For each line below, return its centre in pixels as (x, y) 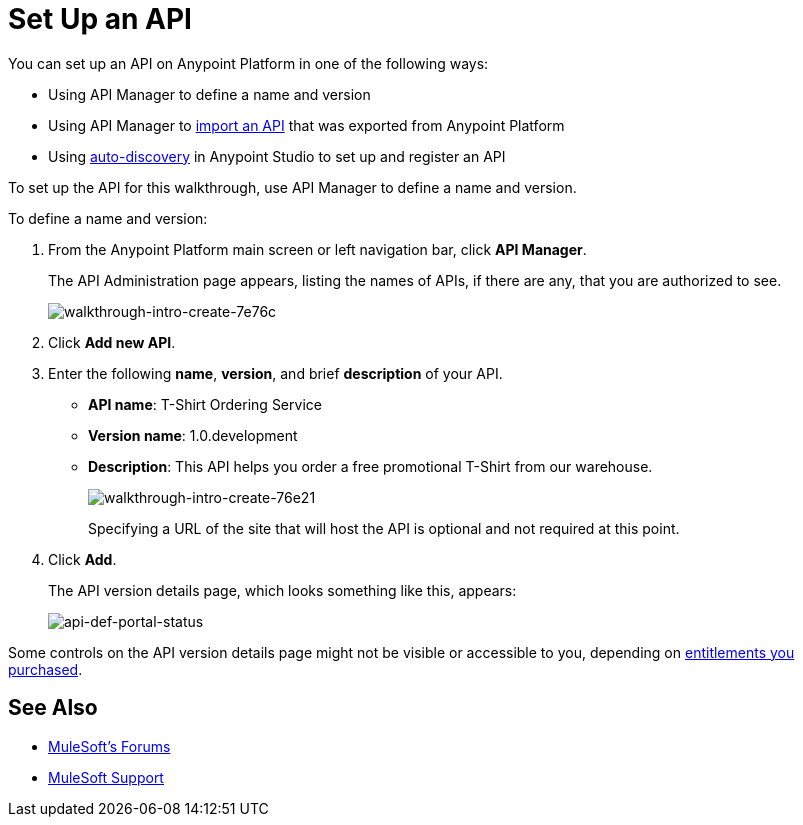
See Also (53, 708)
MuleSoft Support (106, 777)
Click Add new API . (112, 342)
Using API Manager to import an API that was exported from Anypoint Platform (306, 125)
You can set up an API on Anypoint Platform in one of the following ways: (248, 63)
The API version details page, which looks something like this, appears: (282, 590)
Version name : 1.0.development (193, 435)
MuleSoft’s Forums (109, 746)
